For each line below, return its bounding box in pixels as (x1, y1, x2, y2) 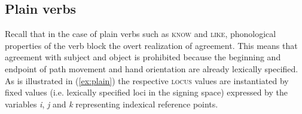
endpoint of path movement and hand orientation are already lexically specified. (5, 62, 298, 75)
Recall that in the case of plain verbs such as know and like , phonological (5, 27, 276, 40)
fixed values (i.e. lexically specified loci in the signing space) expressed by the (5, 86, 288, 98)
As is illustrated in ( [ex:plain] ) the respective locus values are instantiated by (5, 74, 289, 87)
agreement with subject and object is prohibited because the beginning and (5, 51, 281, 63)
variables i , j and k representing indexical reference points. (5, 97, 218, 110)
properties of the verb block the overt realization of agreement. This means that (5, 39, 298, 51)
